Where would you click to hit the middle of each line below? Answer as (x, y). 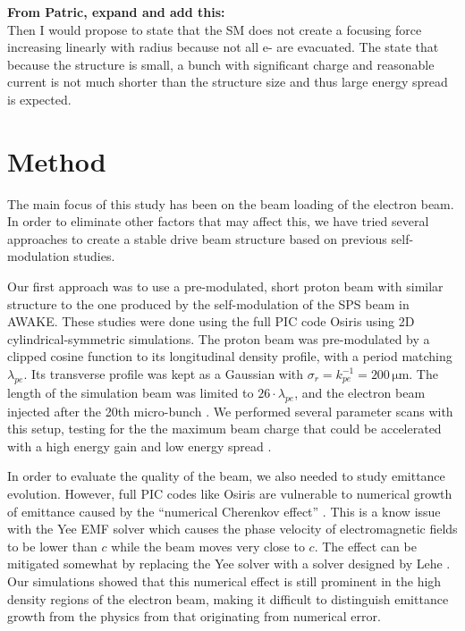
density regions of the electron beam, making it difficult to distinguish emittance (228, 598)
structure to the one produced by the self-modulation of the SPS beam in (208, 303)
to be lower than (52, 546)
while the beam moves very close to (208, 546)
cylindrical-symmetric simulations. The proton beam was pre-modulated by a (219, 338)
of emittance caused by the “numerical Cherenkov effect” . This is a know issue (224, 511)
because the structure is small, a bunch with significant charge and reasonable (221, 64)
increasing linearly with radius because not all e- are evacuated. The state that (223, 47)
